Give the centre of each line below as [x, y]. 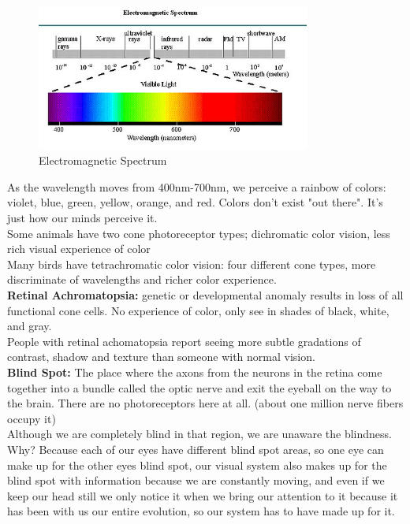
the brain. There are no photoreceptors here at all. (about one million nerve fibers [205, 403]
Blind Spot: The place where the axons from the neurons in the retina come [195, 372]
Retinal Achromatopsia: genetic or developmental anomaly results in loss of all [205, 294]
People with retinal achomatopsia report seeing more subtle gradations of [184, 341]
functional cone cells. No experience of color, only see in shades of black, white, [198, 310]
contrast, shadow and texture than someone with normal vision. [161, 357]
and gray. [30, 326]
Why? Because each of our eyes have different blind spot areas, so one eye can [196, 449]
